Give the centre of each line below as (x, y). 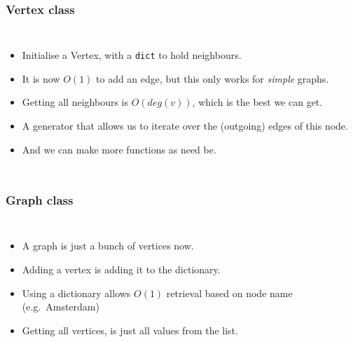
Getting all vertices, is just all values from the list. (130, 330)
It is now (41, 78)
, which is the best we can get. (257, 102)
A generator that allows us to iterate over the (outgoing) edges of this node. (185, 126)
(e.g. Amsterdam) (61, 307)
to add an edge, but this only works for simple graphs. (213, 78)
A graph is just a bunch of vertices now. (108, 246)
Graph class (40, 200)
